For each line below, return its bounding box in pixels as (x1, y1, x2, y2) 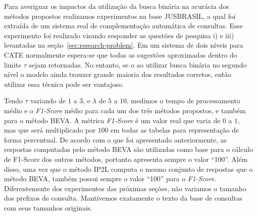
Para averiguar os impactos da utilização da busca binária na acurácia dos (4, 1, 229, 11)
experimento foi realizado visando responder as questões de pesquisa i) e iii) (4, 30, 234, 40)
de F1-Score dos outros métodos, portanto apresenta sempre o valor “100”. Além (4, 153, 248, 164)
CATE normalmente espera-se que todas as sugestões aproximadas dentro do (4, 49, 237, 60)
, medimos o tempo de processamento (126, 95, 240, 106)
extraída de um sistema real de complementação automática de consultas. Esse (4, 20, 243, 31)
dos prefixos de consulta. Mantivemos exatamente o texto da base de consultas (4, 193, 243, 203)
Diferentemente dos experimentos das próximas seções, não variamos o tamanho (4, 183, 246, 193)
